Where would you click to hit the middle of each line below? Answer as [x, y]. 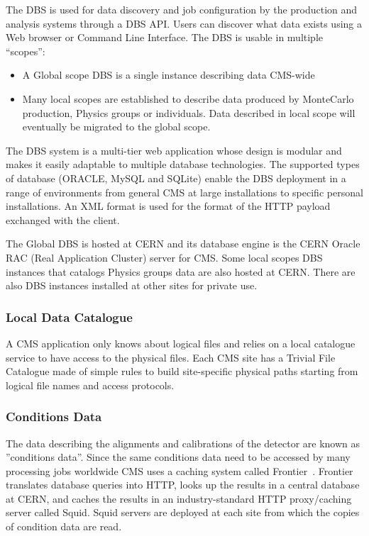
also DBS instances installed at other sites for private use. [132, 285]
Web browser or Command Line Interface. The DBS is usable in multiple [165, 37]
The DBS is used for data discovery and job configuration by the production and [182, 9]
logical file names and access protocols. [90, 385]
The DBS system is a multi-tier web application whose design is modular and [174, 150]
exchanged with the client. [63, 219]
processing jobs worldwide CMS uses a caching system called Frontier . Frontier [180, 470]
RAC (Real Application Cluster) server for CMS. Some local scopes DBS [164, 257]
